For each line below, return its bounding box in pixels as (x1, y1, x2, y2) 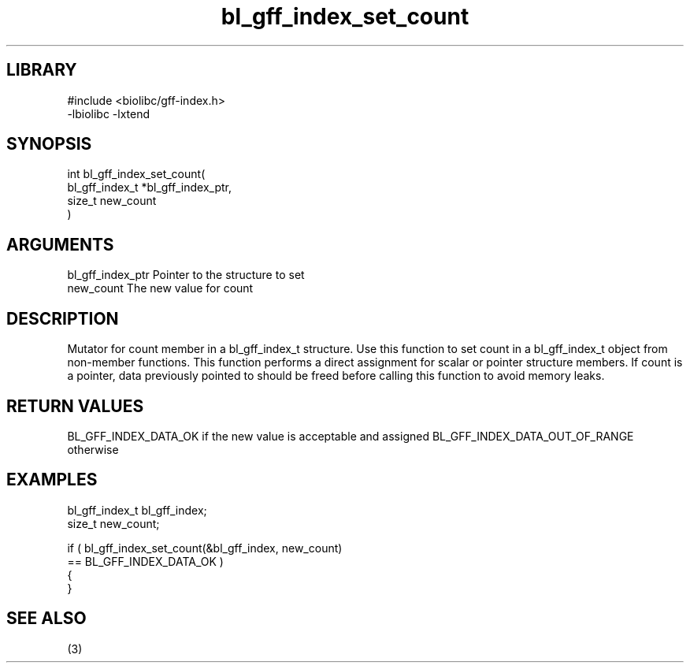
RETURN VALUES (6, 396, 144, 416)
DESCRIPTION (6, 308, 119, 329)
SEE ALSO (6, 608, 87, 629)
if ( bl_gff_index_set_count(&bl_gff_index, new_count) (67, 541, 343, 555)
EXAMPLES (6, 470, 98, 490)
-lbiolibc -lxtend (67, 106, 150, 121)
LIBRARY (6, 60, 77, 80)
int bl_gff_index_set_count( (67, 167, 206, 181)
